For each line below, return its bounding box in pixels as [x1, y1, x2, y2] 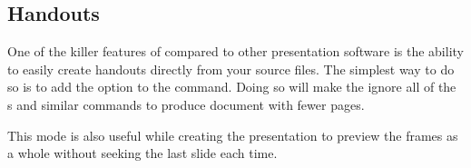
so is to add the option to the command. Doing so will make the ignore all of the [7, 77, 456, 96]
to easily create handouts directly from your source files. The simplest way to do [7, 59, 455, 78]
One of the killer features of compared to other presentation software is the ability [7, 42, 464, 61]
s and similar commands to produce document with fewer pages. [7, 94, 365, 114]
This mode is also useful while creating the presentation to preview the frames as [7, 125, 458, 144]
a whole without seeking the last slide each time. [7, 143, 278, 163]
